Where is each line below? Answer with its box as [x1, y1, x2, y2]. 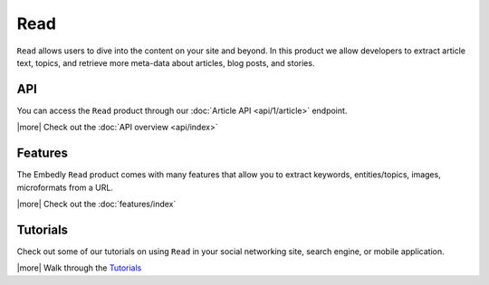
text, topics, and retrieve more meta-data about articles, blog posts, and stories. [16, 57, 315, 68]
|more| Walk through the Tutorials [16, 262, 142, 273]
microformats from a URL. [16, 182, 113, 193]
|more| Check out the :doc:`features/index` [16, 198, 177, 209]
